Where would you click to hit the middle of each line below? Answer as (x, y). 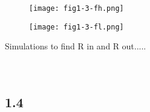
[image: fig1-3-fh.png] (77, 8)
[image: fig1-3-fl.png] (77, 27)
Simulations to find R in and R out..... (76, 46)
